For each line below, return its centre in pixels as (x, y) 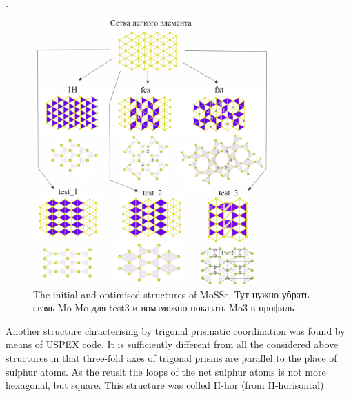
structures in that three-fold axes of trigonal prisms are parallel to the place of (171, 357)
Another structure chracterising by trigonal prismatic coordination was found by (175, 330)
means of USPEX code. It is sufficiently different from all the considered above (172, 344)
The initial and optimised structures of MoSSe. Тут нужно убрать (171, 294)
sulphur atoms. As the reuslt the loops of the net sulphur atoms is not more (166, 371)
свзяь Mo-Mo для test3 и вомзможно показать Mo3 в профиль (164, 308)
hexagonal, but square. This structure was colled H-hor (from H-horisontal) (165, 385)
